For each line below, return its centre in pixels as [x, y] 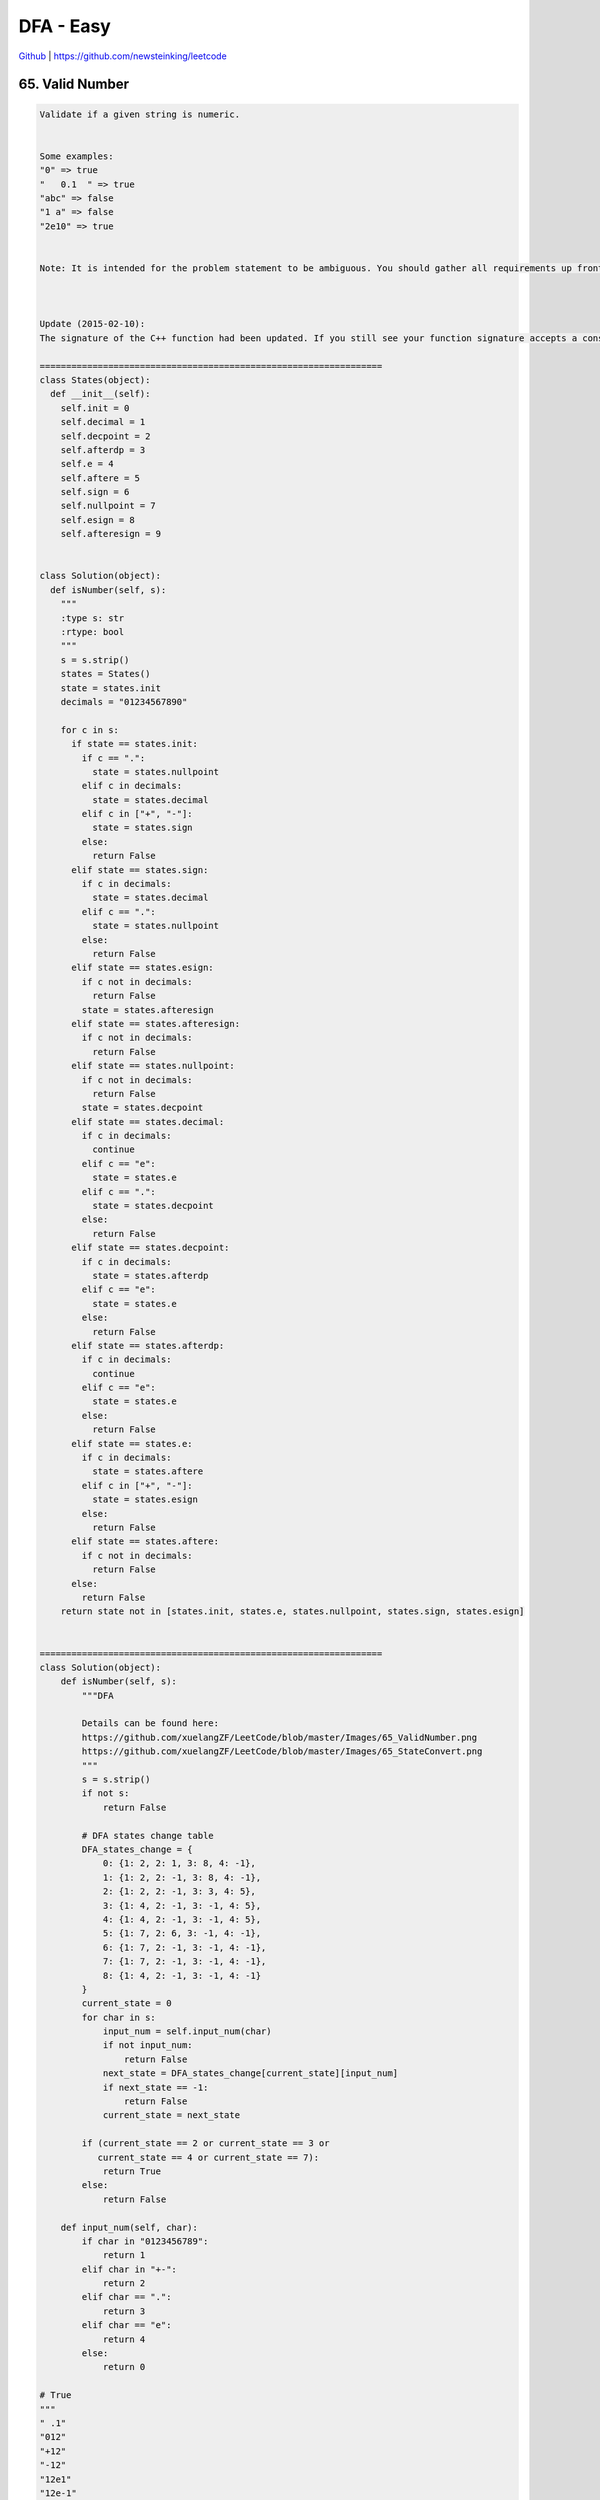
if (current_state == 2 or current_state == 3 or [205, 2143]
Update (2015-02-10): [92, 324]
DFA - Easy [65, 26]
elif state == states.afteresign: [155, 1023]
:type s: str [92, 618]
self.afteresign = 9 [111, 534]
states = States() [105, 674]
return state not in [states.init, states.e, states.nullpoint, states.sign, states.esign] [292, 1611]
